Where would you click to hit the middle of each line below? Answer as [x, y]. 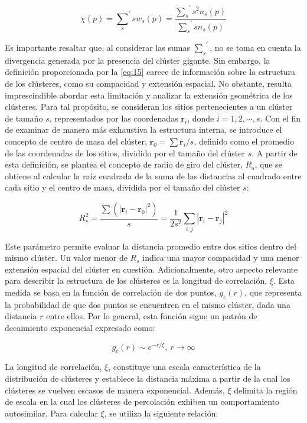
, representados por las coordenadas [114, 118]
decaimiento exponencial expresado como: [80, 328]
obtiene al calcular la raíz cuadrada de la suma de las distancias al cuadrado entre [153, 176]
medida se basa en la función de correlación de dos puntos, [111, 292]
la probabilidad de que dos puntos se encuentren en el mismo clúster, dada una [148, 304]
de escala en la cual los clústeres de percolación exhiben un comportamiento [142, 401]
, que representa [273, 292]
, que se [268, 164]
